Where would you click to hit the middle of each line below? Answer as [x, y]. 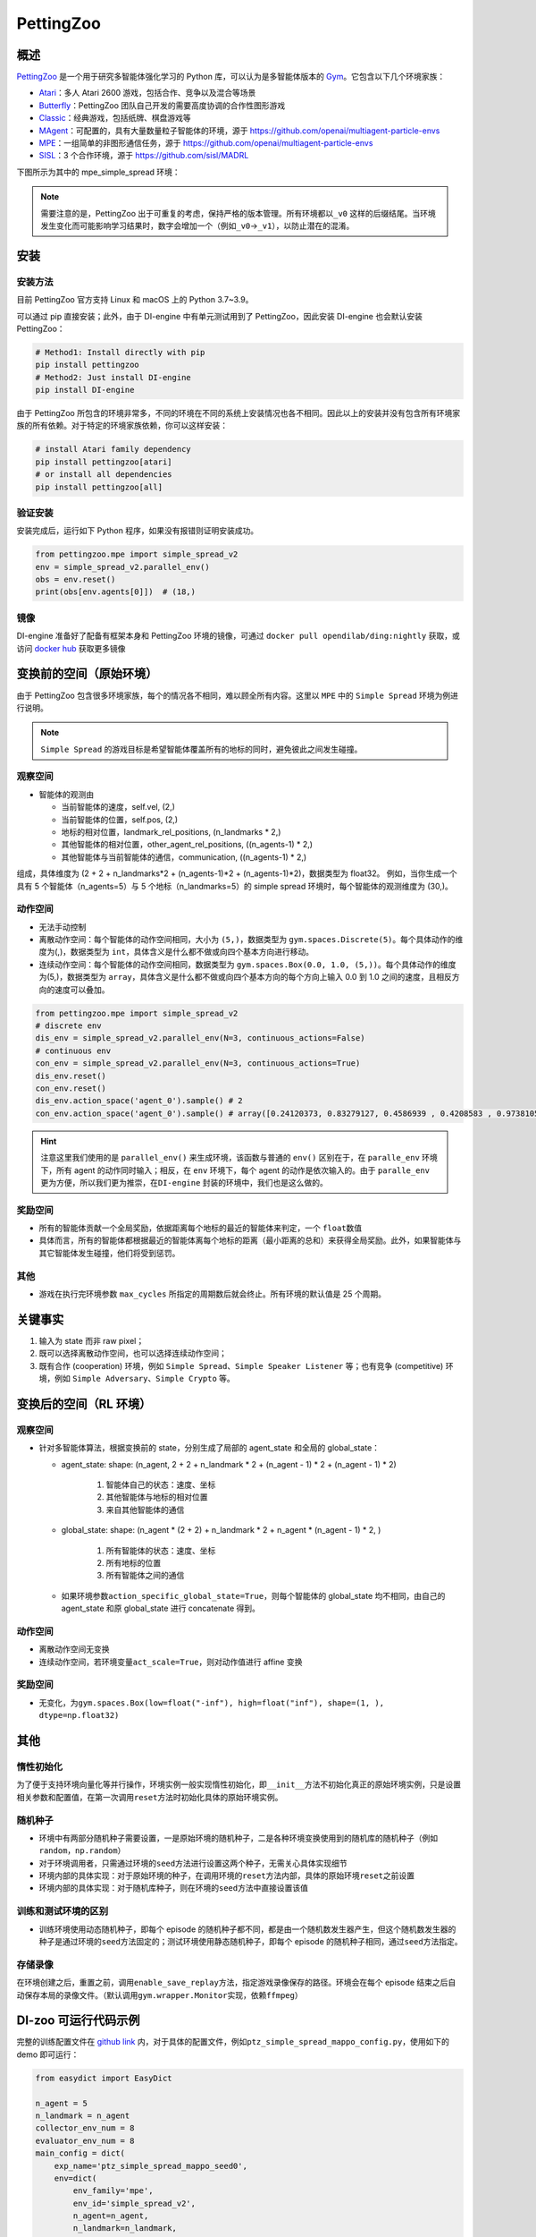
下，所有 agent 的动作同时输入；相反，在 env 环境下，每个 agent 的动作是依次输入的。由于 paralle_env [235, 1170]
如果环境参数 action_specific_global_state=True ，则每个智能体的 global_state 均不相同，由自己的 [253, 1595]
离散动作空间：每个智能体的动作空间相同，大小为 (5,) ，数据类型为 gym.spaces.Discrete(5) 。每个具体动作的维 [251, 940]
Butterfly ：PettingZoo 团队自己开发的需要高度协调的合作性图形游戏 [162, 105]
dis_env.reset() [71, 1076]
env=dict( [75, 2178]
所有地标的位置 [133, 1562]
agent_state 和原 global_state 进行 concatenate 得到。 [161, 1608]
